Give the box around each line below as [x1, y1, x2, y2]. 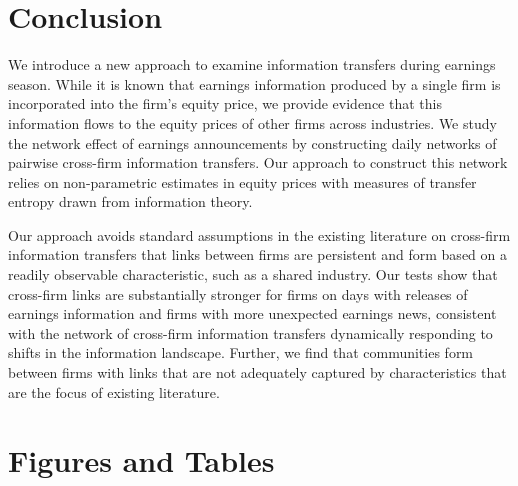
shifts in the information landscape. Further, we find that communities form [8, 342, 474, 363]
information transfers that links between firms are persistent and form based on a [8, 244, 507, 265]
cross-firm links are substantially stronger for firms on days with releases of [8, 283, 468, 304]
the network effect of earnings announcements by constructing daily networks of [8, 132, 497, 153]
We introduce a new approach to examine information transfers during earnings [8, 54, 496, 75]
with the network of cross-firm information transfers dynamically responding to [8, 322, 493, 343]
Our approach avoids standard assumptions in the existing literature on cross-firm [8, 224, 511, 245]
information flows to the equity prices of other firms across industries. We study [8, 112, 497, 133]
